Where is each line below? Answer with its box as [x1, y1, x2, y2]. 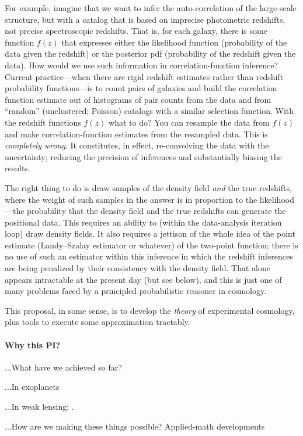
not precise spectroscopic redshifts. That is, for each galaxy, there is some [5, 25, 267, 37]
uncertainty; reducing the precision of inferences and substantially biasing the [5, 150, 282, 162]
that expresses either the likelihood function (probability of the [61, 36, 287, 48]
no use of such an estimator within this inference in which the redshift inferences [5, 250, 293, 262]
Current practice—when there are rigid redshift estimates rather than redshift [5, 70, 284, 82]
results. [5, 162, 30, 174]
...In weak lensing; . [5, 400, 74, 413]
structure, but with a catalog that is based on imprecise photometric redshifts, [5, 13, 285, 25]
